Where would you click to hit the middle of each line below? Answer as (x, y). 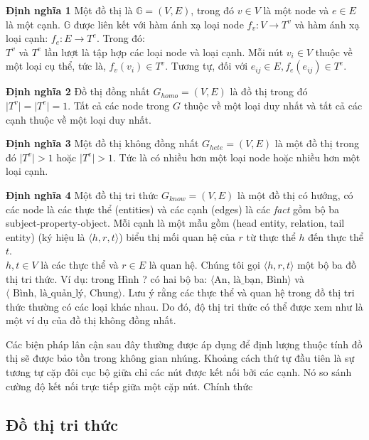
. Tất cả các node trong (119, 105)
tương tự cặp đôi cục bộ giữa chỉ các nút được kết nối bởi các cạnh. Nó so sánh (179, 372)
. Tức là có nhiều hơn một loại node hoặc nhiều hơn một (237, 157)
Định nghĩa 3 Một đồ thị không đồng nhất (102, 143)
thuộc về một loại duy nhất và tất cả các (273, 105)
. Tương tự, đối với (207, 66)
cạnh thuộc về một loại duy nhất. (79, 119)
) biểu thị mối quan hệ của (177, 236)
